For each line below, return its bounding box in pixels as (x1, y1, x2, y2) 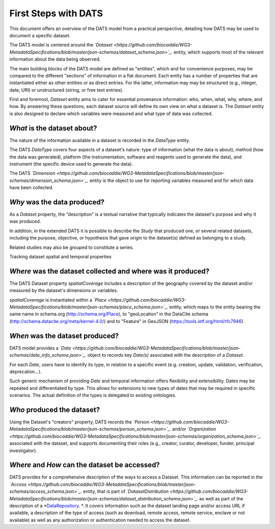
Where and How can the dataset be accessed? (9, 461, 160, 469)
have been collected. (9, 184, 53, 191)
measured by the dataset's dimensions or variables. (9, 287, 118, 294)
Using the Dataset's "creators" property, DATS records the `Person (9, 418, 150, 425)
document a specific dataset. (9, 32, 71, 38)
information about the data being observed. (9, 56, 101, 62)
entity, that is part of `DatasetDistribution (83, 488, 169, 494)
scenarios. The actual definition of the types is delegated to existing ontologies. (9, 392, 177, 399)
